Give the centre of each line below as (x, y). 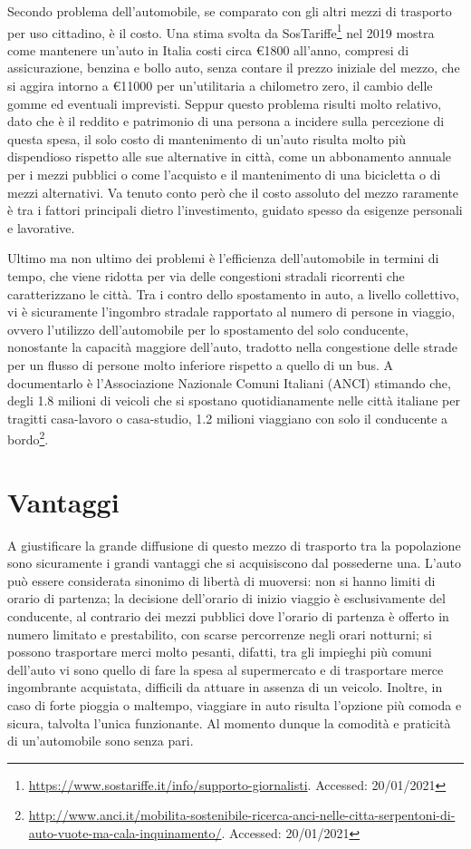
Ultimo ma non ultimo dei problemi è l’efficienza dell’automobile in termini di (223, 258)
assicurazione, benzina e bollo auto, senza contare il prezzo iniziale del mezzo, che (234, 68)
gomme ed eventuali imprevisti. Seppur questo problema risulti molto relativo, (225, 103)
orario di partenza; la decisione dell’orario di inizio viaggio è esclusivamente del (226, 598)
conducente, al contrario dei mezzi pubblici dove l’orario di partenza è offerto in (228, 616)
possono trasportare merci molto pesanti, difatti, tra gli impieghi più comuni (220, 652)
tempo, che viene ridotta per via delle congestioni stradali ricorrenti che (206, 275)
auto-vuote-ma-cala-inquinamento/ (125, 833)
